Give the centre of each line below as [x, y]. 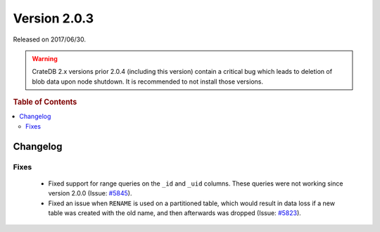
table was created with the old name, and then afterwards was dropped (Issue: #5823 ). [175, 213]
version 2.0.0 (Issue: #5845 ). [90, 193]
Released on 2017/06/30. [49, 39]
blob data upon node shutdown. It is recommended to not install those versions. [148, 82]
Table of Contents [45, 102]
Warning [45, 58]
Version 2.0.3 [53, 18]
